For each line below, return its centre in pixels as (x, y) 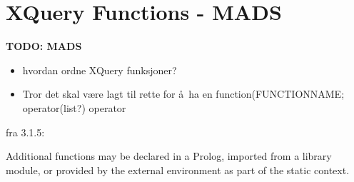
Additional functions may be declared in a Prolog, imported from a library (169, 156)
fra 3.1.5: (25, 132)
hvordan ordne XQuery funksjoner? (100, 70)
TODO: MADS (44, 46)
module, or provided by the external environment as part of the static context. (178, 170)
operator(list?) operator (74, 107)
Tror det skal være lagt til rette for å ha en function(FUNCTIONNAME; (183, 94)
